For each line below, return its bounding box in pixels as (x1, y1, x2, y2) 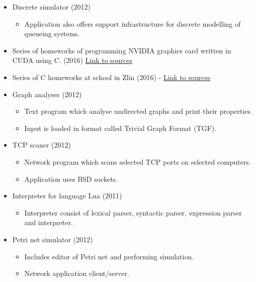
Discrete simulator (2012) (12, 2, 91, 12)
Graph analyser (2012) (12, 89, 82, 99)
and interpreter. (24, 217, 73, 228)
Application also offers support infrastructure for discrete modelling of (24, 18, 241, 29)
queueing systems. (24, 28, 80, 39)
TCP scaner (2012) (12, 139, 71, 150)
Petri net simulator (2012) (12, 234, 93, 244)
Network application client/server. (24, 268, 129, 278)
